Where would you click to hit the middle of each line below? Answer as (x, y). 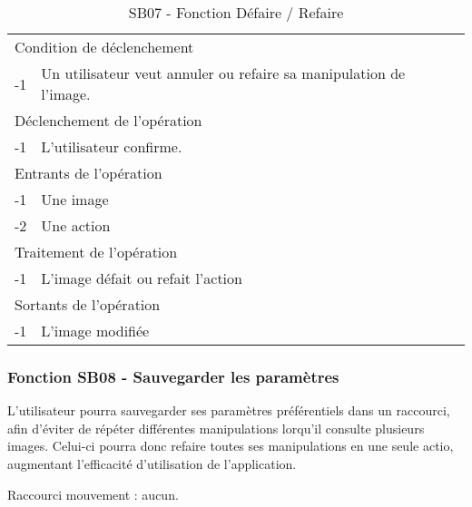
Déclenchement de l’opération (108, 120)
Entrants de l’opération (88, 173)
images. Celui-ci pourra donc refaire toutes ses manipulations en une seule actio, (231, 446)
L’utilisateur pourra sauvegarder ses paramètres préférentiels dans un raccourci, (229, 410)
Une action (76, 225)
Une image (75, 199)
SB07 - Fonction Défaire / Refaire (236, 12)
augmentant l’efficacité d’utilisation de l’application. (152, 463)
